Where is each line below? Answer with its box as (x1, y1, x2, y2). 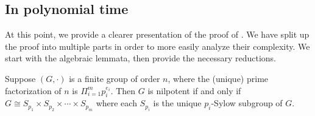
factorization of (5, 84, 62, 97)
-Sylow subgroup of (211, 97, 283, 109)
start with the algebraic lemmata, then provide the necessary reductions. (5, 52, 276, 64)
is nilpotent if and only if (147, 84, 241, 97)
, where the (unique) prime (168, 72, 269, 84)
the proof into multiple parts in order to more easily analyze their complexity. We (5, 39, 310, 52)
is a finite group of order (69, 72, 160, 84)
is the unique (153, 97, 202, 109)
